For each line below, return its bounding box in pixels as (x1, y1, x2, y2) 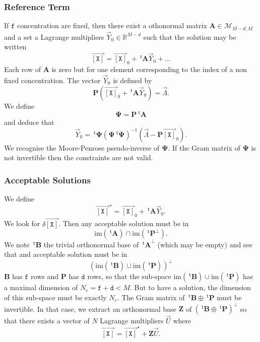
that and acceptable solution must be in (4, 249, 127, 259)
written (4, 41, 27, 52)
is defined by (113, 75, 152, 85)
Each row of (4, 64, 41, 75)
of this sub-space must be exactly (4, 292, 107, 302)
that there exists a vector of (4, 315, 90, 326)
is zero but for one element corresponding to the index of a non (51, 64, 247, 75)
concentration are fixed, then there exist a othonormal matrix (17, 20, 207, 31)
